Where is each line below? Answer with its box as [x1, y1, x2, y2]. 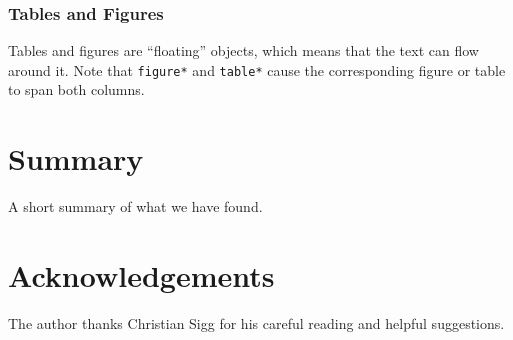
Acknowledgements [8, 254, 275, 295]
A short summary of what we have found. [8, 196, 263, 217]
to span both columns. [8, 79, 145, 100]
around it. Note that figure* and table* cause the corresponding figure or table [8, 59, 506, 80]
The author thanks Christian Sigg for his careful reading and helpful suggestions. [8, 312, 505, 333]
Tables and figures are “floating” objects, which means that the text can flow [8, 40, 479, 61]
